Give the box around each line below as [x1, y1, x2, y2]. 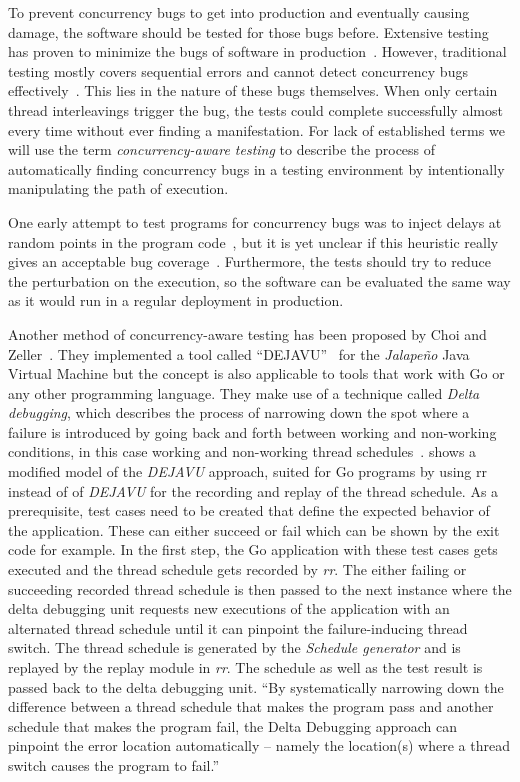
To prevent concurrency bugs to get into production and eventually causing [8, 2, 470, 22]
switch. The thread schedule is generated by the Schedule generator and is [8, 637, 461, 658]
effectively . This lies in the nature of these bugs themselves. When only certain [8, 80, 498, 101]
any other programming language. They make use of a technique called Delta [8, 382, 480, 403]
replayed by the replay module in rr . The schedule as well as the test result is [8, 657, 483, 677]
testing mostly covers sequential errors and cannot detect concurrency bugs [8, 60, 468, 81]
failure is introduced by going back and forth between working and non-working [8, 421, 497, 442]
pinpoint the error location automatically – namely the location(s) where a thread [8, 735, 510, 756]
